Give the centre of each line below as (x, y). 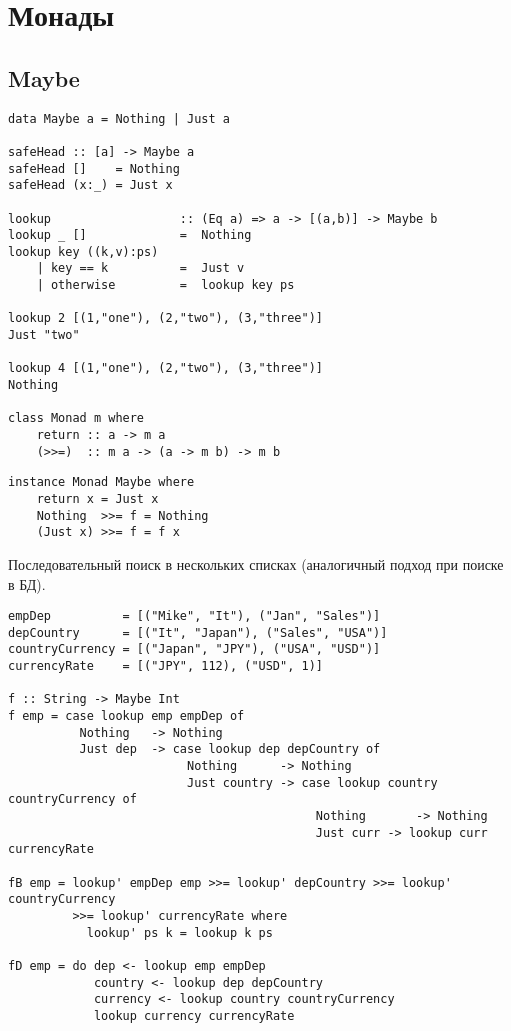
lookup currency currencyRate (194, 1015)
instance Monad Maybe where (101, 482)
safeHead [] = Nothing (94, 168)
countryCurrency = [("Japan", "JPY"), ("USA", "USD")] (194, 649)
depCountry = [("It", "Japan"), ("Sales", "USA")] (198, 632)
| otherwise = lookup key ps (165, 285)
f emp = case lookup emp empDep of (126, 716)
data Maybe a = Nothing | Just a (119, 118)
